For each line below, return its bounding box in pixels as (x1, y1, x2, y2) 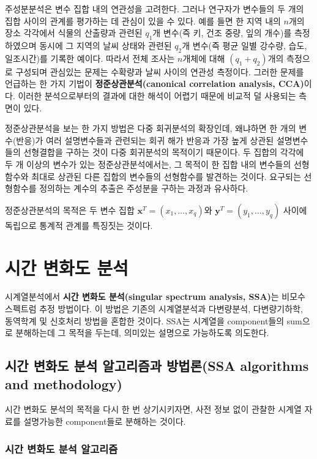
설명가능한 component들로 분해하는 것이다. (23, 415, 186, 427)
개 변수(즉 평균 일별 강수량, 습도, (182, 39, 307, 51)
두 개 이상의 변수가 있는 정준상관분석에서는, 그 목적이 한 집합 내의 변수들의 (5, 157, 291, 170)
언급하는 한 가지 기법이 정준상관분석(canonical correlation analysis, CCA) (5, 77, 304, 90)
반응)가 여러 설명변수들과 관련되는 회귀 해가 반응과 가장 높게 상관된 (16, 133, 274, 146)
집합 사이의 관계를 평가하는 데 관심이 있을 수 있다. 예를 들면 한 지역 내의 (5, 14, 281, 27)
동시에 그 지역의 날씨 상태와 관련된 (39, 39, 172, 51)
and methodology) (5, 374, 122, 393)
